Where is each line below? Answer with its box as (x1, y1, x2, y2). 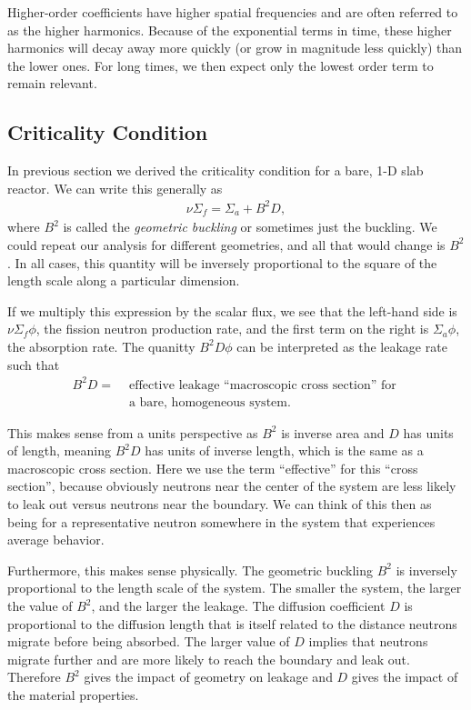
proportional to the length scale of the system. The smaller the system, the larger (7, 578, 462, 597)
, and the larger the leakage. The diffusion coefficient (91, 596, 386, 615)
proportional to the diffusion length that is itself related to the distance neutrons (7, 614, 457, 633)
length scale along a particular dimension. (7, 271, 240, 290)
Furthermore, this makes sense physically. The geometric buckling (7, 560, 374, 579)
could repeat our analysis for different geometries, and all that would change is (7, 235, 446, 254)
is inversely (396, 560, 457, 579)
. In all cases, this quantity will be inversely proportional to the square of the (7, 253, 437, 272)
